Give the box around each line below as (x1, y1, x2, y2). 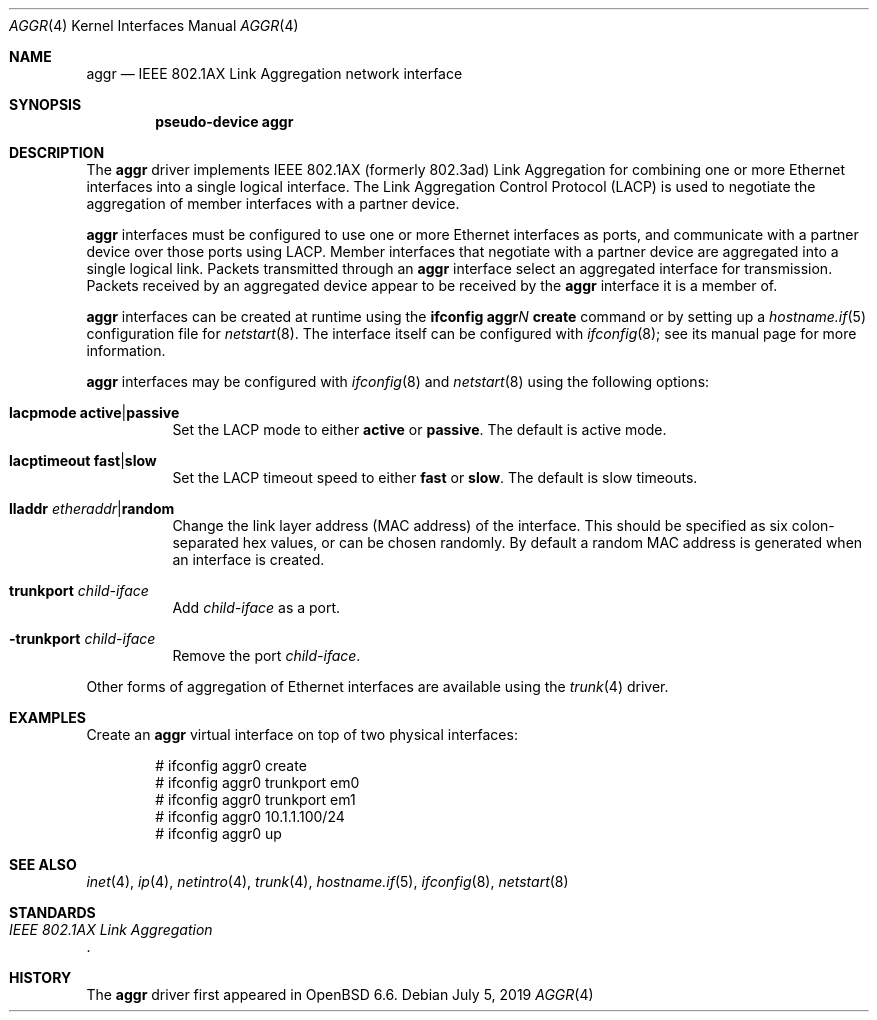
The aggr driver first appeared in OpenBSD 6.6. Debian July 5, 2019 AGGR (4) (86, 986, 594, 1003)
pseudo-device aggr (155, 113, 294, 130)
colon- (791, 517, 835, 534)
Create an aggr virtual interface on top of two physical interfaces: (86, 726, 518, 743)
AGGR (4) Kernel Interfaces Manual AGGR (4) (9, 17, 299, 34)
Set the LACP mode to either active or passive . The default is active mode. (172, 421, 667, 438)
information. (86, 342, 166, 359)
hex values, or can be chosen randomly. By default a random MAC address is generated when (242, 534, 863, 551)
